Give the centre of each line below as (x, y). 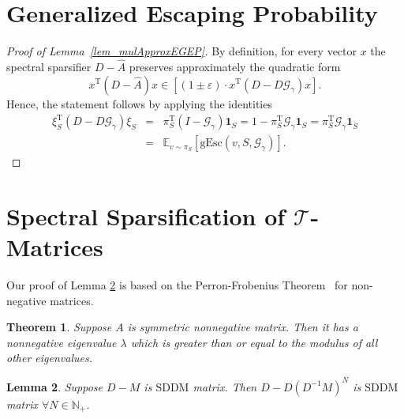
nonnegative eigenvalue (62, 342)
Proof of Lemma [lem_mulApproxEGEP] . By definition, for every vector (182, 51)
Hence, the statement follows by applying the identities (139, 103)
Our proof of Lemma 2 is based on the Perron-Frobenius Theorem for (177, 285)
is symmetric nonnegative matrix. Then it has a (243, 327)
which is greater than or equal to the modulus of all (254, 342)
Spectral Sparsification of (146, 215)
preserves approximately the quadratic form (235, 66)
